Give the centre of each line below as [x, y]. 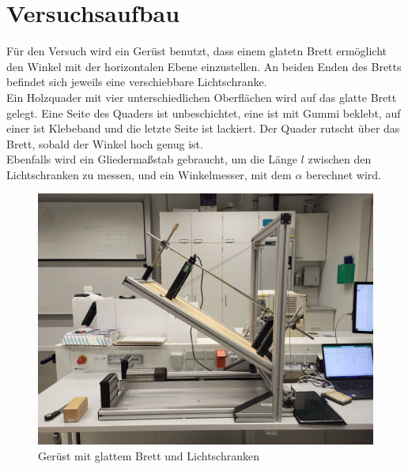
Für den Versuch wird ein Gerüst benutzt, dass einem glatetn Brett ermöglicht [196, 51]
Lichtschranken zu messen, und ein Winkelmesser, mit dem [149, 174]
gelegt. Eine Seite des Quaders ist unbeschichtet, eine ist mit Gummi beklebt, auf [204, 113]
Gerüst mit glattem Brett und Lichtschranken [149, 456]
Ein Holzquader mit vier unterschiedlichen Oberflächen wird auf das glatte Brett [202, 97]
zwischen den [340, 159]
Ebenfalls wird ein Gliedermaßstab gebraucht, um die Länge [152, 159]
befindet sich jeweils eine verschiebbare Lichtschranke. [137, 82]
